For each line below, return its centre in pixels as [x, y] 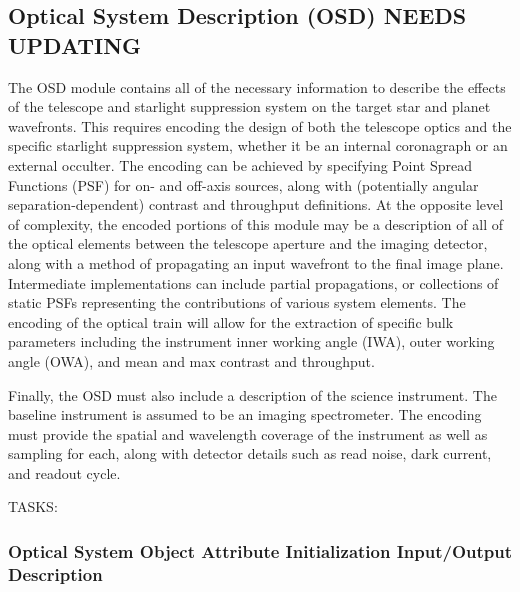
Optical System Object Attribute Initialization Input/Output [260, 550]
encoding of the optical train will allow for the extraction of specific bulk [231, 321]
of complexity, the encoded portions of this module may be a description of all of [255, 223]
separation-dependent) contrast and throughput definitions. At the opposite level [256, 204]
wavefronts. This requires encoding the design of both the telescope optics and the [260, 125]
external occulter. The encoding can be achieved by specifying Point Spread [240, 164]
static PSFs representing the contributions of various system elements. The [237, 302]
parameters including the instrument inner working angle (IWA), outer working [251, 341]
